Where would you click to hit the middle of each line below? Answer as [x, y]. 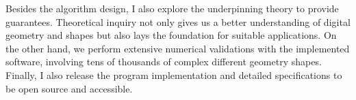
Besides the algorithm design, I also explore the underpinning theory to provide [172, 8]
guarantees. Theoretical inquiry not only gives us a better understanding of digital [178, 21]
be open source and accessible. [69, 88]
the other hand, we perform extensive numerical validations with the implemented [178, 48]
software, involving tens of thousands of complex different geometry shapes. [164, 62]
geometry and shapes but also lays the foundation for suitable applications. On [171, 35]
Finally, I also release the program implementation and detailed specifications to [174, 74]
